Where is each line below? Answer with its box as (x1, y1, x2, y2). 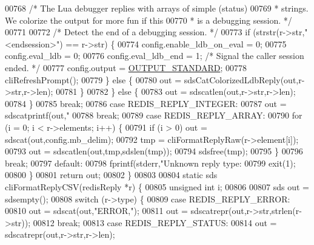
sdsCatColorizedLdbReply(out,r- (184, 73, 305, 86)
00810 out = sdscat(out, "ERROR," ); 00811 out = (5, 204, 188, 217)
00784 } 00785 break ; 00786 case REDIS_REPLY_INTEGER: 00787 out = (5, 97, 287, 109)
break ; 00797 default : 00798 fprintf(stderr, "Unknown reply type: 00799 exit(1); (5, 156, 296, 169)
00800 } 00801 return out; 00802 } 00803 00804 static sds (5, 168, 218, 181)
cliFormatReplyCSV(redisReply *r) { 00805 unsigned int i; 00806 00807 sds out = (5, 180, 309, 193)
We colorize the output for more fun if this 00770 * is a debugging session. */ (5, 13, 292, 26)
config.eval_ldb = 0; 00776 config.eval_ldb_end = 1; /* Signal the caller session (5, 49, 304, 62)
